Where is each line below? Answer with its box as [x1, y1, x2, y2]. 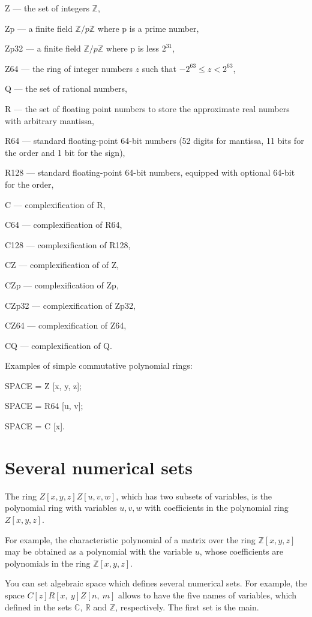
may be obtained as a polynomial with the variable [5, 545, 193, 558]
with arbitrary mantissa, [5, 114, 94, 127]
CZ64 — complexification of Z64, [5, 319, 127, 332]
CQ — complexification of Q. [5, 339, 112, 351]
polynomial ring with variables [5, 501, 117, 514]
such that [142, 62, 177, 74]
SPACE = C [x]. [5, 420, 65, 432]
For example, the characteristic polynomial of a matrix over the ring [5, 533, 256, 546]
